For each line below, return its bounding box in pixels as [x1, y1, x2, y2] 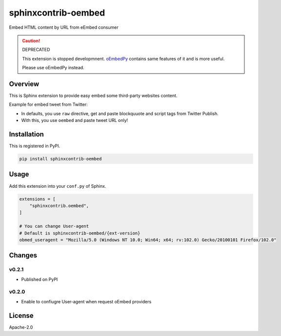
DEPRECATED [22, 47, 50, 53]
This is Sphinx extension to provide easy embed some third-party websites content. [9, 93, 178, 99]
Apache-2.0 [9, 324, 33, 330]
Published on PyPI [21, 276, 58, 282]
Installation [9, 130, 44, 138]
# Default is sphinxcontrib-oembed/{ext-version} [19, 230, 140, 236]
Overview [9, 79, 40, 88]
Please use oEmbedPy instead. [22, 65, 85, 71]
